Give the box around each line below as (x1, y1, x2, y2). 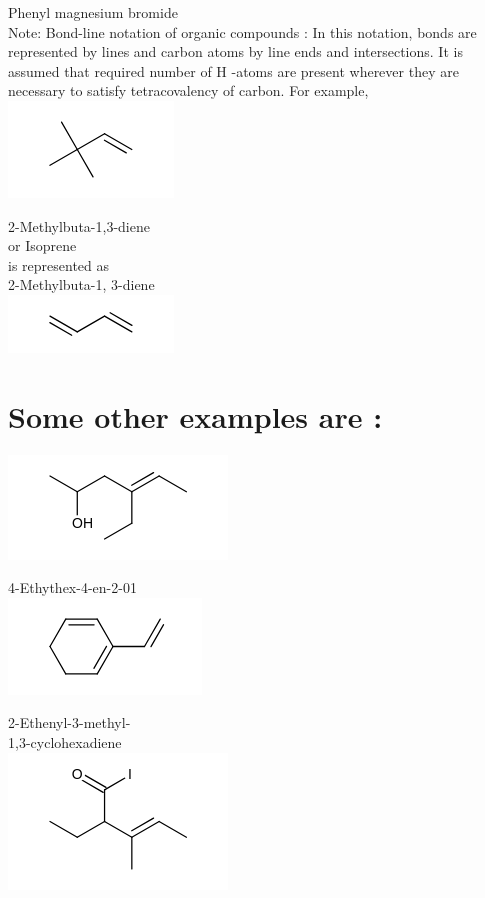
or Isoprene (8, 235, 77, 256)
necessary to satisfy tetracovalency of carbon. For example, (8, 80, 369, 101)
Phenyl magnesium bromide (8, 2, 178, 22)
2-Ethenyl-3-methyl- (8, 712, 131, 733)
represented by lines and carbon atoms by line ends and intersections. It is (8, 41, 463, 62)
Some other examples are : (8, 395, 383, 436)
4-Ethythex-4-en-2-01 (8, 577, 137, 598)
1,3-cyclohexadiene (8, 732, 122, 753)
